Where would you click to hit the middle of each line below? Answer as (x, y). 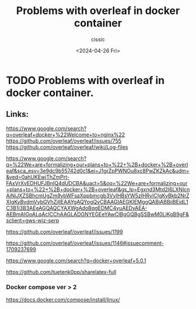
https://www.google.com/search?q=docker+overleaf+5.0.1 (76, 261)
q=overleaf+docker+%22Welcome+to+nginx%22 (66, 134)
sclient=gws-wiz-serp (33, 220)
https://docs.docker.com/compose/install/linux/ (63, 300)
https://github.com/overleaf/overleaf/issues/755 (64, 141)
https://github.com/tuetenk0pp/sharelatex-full (61, 272)
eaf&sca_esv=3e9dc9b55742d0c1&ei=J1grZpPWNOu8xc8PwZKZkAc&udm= (98, 171)
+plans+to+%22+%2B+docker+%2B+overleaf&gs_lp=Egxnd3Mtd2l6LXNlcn (98, 189)
